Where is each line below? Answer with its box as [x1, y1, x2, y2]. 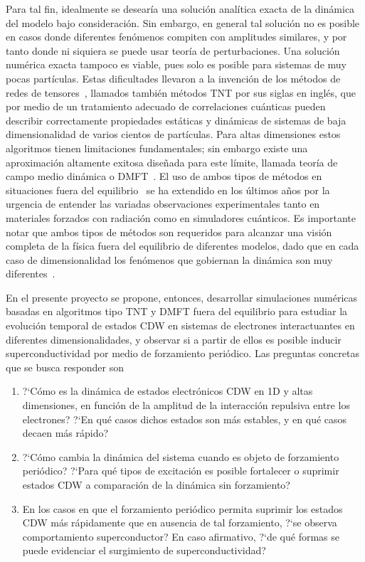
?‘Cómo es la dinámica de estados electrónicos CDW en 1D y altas [22, 383, 313, 398]
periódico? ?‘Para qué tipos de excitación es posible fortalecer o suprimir [22, 463, 339, 478]
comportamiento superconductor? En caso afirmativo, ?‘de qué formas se [22, 529, 339, 544]
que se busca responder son [6, 359, 125, 374]
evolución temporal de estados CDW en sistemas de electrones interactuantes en [6, 318, 355, 333]
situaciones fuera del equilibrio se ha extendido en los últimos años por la [6, 182, 330, 197]
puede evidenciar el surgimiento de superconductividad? [22, 543, 266, 558]
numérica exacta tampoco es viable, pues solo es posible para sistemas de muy [6, 57, 347, 72]
